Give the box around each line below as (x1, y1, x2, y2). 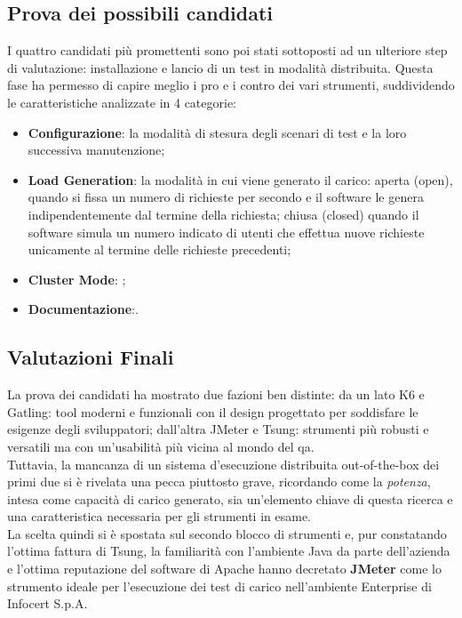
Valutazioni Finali (7, 343, 174, 371)
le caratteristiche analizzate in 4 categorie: (7, 92, 236, 111)
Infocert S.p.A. (7, 594, 88, 613)
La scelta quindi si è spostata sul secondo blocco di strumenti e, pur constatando (7, 524, 447, 542)
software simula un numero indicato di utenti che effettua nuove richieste (28, 222, 425, 241)
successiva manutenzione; (28, 140, 165, 159)
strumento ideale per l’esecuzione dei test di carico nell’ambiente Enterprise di (7, 576, 432, 595)
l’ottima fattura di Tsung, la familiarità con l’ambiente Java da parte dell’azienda (7, 542, 450, 560)
